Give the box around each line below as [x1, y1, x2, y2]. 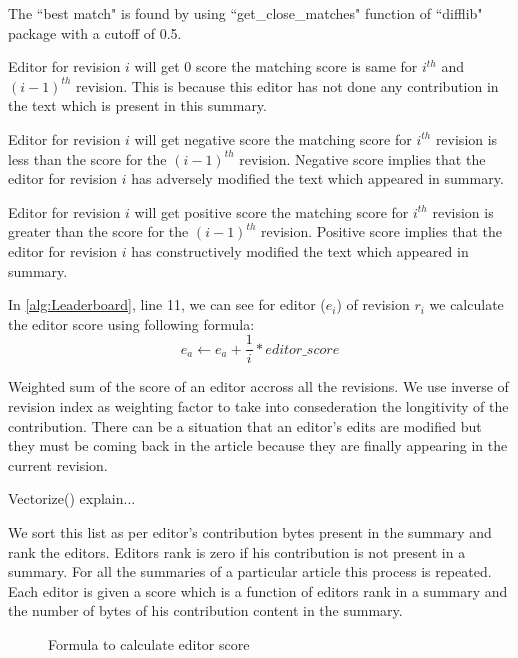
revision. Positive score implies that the [261, 221, 502, 242]
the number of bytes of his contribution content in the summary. [8, 600, 403, 621]
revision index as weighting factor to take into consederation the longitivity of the [8, 395, 509, 416]
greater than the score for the [8, 221, 189, 242]
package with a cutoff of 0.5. [8, 22, 182, 43]
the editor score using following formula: [8, 313, 255, 334]
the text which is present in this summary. [8, 95, 267, 116]
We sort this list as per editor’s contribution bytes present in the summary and [8, 521, 492, 542]
